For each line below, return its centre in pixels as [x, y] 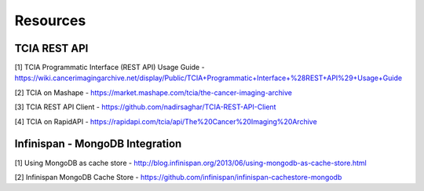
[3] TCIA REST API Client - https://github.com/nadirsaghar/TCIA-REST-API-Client [145, 107]
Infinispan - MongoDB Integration [98, 144]
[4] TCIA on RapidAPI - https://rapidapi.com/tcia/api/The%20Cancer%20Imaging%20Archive [166, 121]
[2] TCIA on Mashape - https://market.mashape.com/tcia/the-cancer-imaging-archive [153, 92]
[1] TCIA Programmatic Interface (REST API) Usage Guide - [110, 68]
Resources [50, 20]
